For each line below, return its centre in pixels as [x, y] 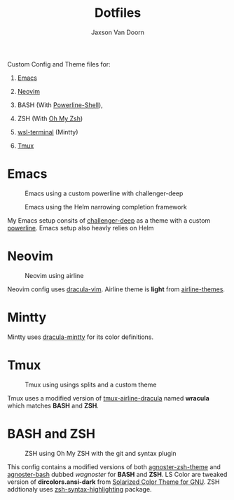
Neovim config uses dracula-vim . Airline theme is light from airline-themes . [116, 289]
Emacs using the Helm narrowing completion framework [106, 207]
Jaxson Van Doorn [118, 32]
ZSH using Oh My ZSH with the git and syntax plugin [101, 453]
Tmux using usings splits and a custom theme [91, 384]
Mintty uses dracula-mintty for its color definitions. [81, 337]
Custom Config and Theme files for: [59, 64]
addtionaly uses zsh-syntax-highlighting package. [80, 489]
